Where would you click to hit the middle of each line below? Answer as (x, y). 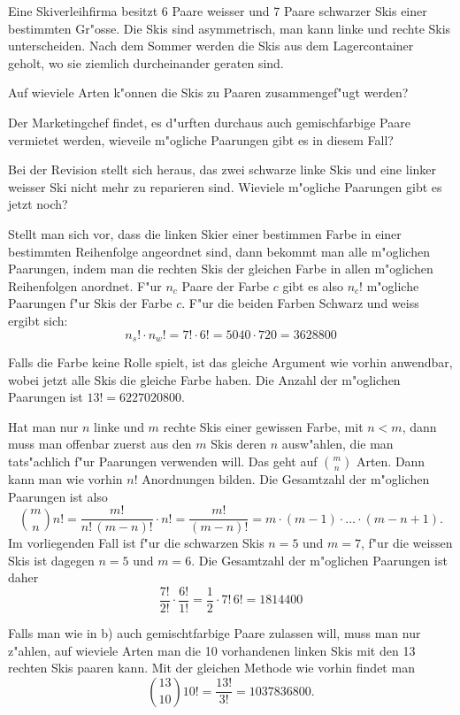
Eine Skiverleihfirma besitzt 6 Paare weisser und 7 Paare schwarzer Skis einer (218, 11)
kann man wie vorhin (65, 478)
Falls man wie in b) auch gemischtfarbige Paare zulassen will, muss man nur (215, 633)
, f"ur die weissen (407, 543)
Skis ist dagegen (51, 560)
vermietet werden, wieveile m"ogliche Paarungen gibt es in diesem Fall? (201, 139)
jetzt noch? (38, 204)
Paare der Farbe (226, 285)
